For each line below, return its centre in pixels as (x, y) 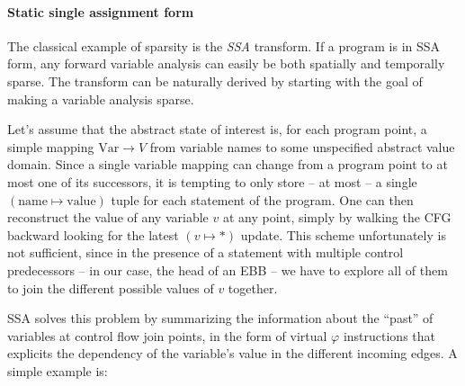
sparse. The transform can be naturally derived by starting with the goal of (215, 81)
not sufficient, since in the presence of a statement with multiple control (206, 252)
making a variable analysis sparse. (101, 99)
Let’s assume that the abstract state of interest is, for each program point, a (217, 129)
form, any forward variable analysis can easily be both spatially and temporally (226, 63)
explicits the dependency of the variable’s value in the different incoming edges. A (232, 353)
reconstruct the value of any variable (108, 217)
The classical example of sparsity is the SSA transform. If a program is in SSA (224, 45)
